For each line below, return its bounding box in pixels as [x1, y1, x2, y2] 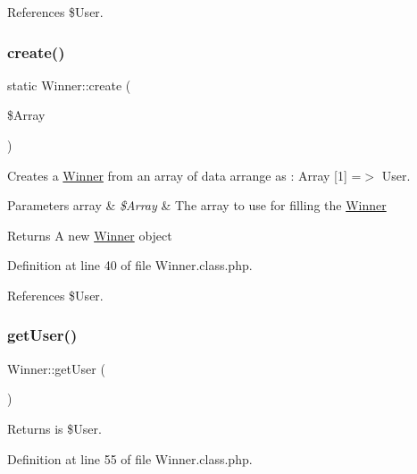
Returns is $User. [7, 419, 102, 437]
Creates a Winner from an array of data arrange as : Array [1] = [7, 165, 362, 184]
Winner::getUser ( [7, 359, 105, 377]
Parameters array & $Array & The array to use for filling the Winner [7, 196, 387, 215]
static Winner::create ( [7, 75, 131, 94]
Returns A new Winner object [7, 225, 172, 244]
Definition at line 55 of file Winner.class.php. [7, 449, 253, 468]
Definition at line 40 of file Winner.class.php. [7, 256, 253, 275]
